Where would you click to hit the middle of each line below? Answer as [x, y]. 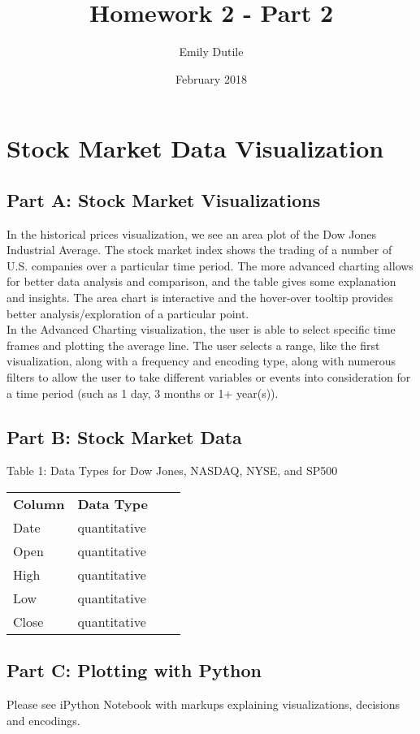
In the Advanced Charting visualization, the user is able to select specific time [201, 329]
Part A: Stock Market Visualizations [164, 199]
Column [39, 504]
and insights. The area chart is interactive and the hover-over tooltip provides [200, 298]
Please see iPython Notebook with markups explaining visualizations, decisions [203, 704]
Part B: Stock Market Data [124, 436]
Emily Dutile [211, 52]
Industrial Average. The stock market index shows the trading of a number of [199, 250]
